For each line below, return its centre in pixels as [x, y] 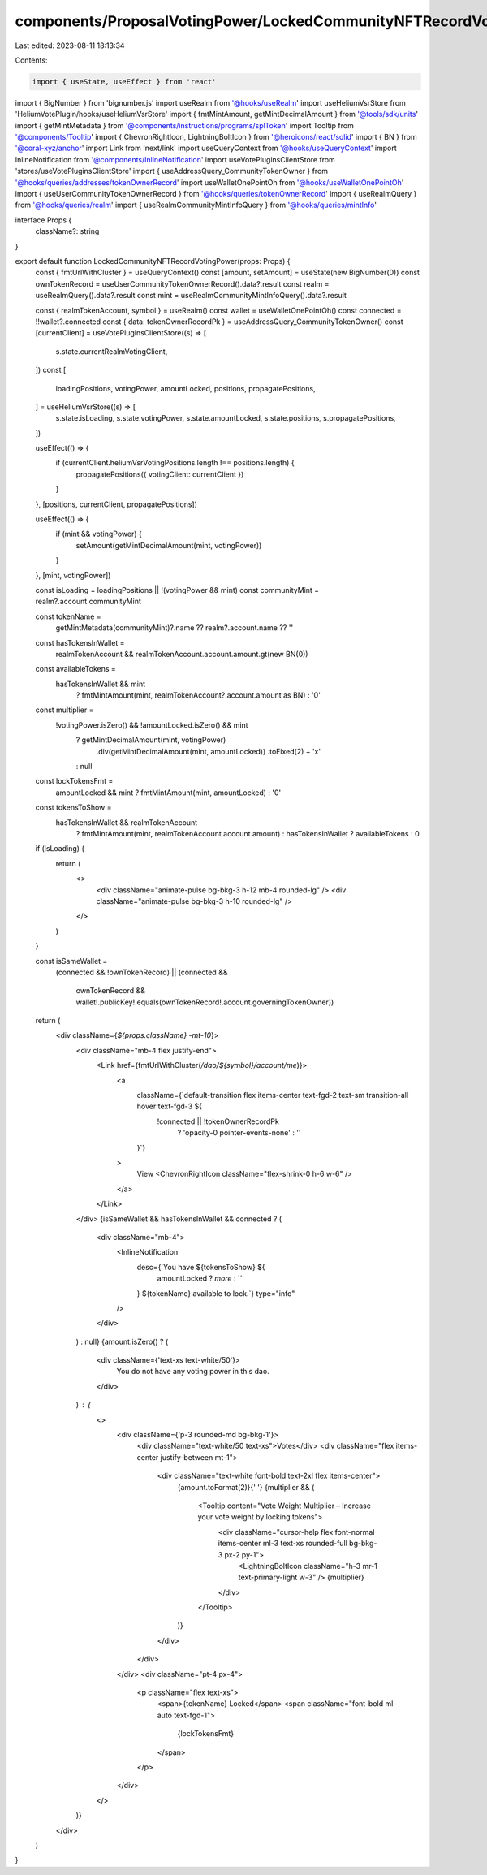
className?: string [67, 231]
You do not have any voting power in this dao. [193, 1372]
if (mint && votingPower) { [99, 534]
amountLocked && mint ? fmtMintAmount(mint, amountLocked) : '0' [168, 793]
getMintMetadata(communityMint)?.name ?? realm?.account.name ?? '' [175, 628]
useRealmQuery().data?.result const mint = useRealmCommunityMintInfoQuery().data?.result [191, 296]
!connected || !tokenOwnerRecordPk [218, 1121]
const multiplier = [65, 710]
